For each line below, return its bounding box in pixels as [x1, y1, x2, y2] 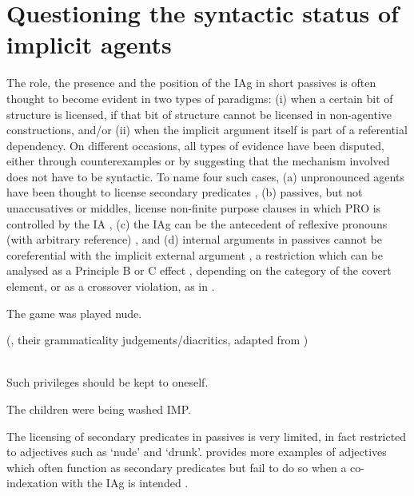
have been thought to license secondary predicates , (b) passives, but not [6, 184, 363, 200]
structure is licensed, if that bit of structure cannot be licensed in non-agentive [6, 105, 392, 122]
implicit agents [6, 28, 172, 61]
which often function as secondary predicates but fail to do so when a [6, 458, 347, 475]
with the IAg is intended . [61, 474, 189, 491]
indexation [6, 474, 58, 491]
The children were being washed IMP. [6, 401, 191, 417]
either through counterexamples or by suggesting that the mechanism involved [6, 153, 390, 169]
